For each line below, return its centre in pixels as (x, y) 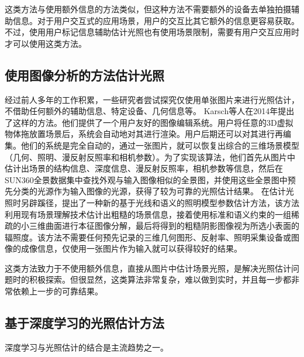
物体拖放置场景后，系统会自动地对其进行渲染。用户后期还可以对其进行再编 (148, 134)
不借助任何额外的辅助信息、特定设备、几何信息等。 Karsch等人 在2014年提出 (150, 111)
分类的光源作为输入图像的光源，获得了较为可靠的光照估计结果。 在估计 (149, 191)
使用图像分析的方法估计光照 (84, 75)
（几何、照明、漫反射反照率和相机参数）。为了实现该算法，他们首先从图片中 (150, 157)
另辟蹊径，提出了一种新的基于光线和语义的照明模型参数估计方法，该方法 (160, 202)
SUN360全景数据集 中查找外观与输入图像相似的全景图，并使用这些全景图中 (146, 179)
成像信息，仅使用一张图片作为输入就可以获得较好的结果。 (131, 248)
